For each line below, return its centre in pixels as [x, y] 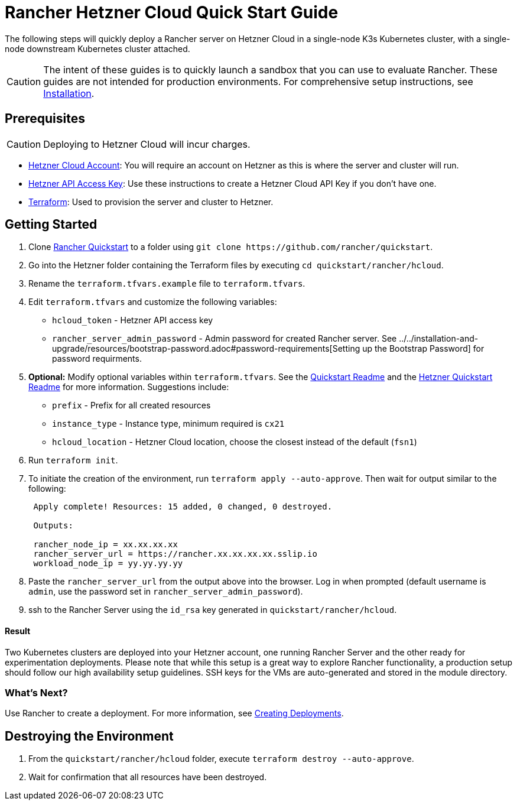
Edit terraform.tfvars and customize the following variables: [153, 302]
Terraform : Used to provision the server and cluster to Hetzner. [151, 202]
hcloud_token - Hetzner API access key [133, 320]
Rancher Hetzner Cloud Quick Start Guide [172, 12]
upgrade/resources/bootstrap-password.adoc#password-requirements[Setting [206, 349]
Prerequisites [45, 119]
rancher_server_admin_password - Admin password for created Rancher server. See [225, 339]
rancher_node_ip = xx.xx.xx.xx [105, 545]
